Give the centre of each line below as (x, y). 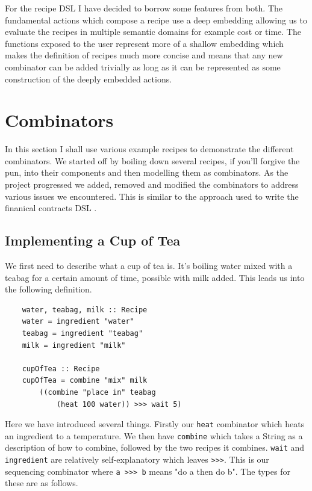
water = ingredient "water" (78, 322)
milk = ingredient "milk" (74, 345)
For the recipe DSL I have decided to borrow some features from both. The (144, 8)
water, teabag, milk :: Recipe (85, 310)
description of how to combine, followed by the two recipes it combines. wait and (155, 447)
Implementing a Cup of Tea (93, 240)
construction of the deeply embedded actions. (89, 79)
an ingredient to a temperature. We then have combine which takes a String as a (154, 435)
